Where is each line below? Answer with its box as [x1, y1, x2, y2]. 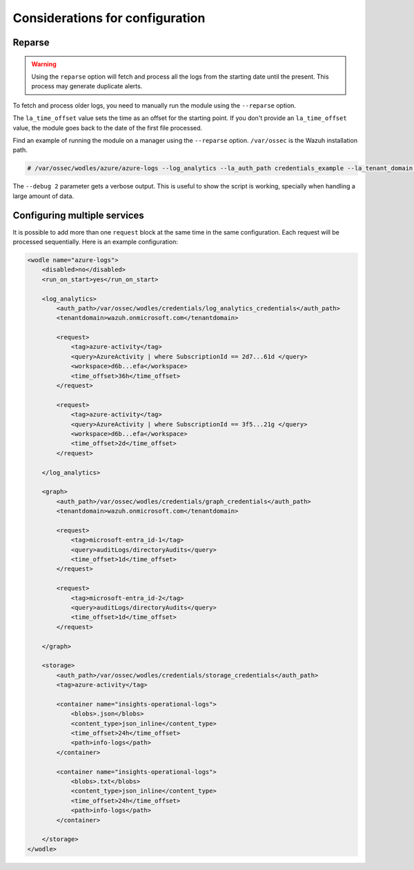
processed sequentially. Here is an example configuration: [12, 237, 179, 246]
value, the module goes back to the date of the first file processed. [12, 123, 203, 132]
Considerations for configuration [12, 10, 206, 26]
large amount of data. [12, 192, 75, 200]
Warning [31, 59, 57, 68]
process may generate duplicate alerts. [31, 82, 143, 90]
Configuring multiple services [12, 210, 144, 221]
